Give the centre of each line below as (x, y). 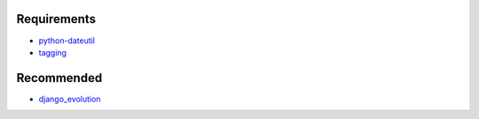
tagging (52, 52)
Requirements (56, 19)
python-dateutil (67, 41)
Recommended (59, 78)
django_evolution (70, 99)
